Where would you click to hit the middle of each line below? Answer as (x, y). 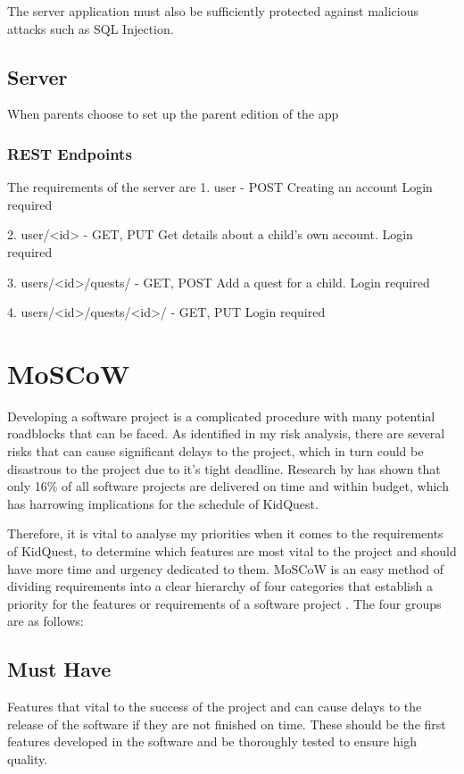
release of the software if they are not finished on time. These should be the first (227, 724)
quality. (28, 759)
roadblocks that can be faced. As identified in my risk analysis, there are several (226, 433)
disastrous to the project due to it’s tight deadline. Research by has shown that (224, 468)
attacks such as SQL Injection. (91, 28)
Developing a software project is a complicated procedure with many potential (221, 416)
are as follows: (46, 621)
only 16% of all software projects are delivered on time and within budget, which (228, 486)
